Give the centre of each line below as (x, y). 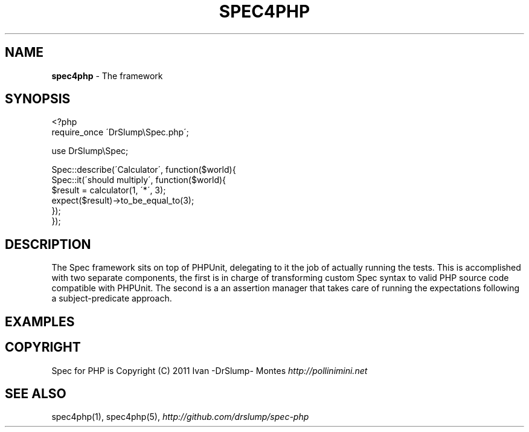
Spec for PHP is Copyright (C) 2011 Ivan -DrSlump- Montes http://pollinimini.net (210, 370)
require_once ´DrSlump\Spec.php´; (120, 132)
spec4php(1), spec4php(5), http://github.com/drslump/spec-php (180, 417)
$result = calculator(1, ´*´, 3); (109, 190)
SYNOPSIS (38, 99)
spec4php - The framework (107, 76)
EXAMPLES (40, 321)
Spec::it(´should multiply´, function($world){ (139, 180)
